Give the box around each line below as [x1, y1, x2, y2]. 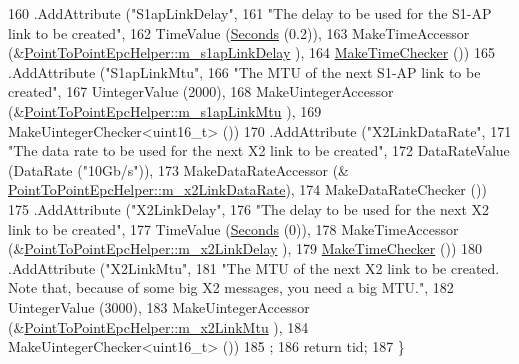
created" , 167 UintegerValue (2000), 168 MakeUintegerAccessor [8, 81, 394, 102]
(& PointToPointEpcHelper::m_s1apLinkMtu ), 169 [8, 100, 322, 121]
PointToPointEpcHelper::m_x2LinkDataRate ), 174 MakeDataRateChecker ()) [8, 179, 487, 200]
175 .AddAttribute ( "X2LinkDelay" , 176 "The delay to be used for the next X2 [8, 198, 489, 219]
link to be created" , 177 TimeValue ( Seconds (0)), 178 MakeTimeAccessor [8, 218, 459, 239]
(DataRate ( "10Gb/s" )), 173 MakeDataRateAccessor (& [8, 159, 349, 180]
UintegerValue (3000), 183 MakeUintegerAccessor [8, 296, 310, 317]
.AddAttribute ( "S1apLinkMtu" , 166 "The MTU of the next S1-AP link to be [8, 61, 481, 82]
